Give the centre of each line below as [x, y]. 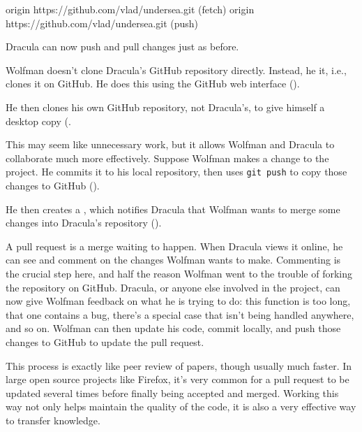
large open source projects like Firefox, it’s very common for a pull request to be [178, 379]
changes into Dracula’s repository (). [84, 223]
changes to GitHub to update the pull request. [105, 341]
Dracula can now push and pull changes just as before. [122, 46]
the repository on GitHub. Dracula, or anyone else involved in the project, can [173, 287]
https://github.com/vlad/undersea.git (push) [102, 23]
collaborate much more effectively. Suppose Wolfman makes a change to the [167, 158]
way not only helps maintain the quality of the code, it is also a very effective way [181, 406]
